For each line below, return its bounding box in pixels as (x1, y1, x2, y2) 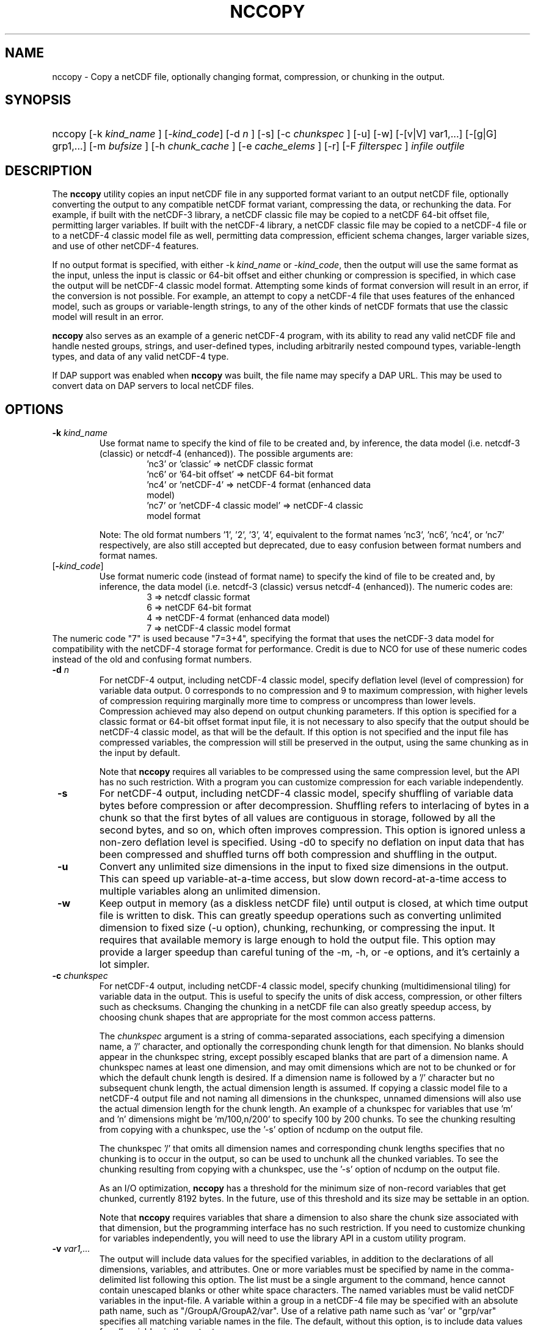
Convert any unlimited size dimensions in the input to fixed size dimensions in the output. (99, 860, 509, 873)
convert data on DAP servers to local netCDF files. (52, 380, 254, 391)
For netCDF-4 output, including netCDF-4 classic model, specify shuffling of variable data (99, 787, 514, 800)
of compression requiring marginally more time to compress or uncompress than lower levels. (99, 696, 476, 707)
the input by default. (99, 747, 180, 758)
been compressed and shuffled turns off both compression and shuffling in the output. (99, 848, 497, 861)
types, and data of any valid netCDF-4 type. (52, 351, 229, 362)
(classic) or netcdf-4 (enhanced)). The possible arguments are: (99, 448, 353, 459)
